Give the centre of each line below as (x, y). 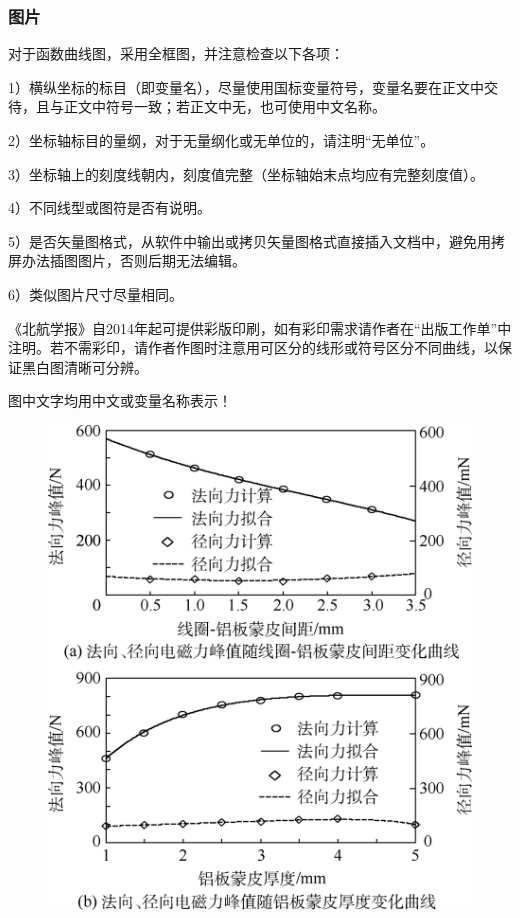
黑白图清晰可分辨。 (84, 366)
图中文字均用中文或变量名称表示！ (120, 400)
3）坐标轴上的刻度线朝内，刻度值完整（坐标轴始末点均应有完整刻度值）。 (246, 173)
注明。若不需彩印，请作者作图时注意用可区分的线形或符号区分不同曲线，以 (253, 347)
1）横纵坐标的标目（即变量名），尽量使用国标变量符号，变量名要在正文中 (246, 86)
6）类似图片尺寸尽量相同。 (95, 293)
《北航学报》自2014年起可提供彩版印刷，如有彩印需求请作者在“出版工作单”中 (260, 327)
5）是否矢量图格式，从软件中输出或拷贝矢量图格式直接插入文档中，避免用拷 (256, 240)
